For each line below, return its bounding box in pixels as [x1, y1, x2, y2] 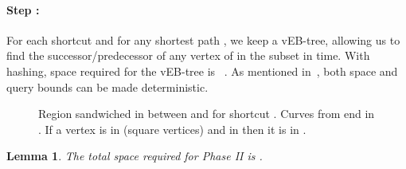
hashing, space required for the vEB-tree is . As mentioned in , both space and [6, 62, 398, 79]
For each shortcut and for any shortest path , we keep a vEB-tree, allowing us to [6, 31, 400, 48]
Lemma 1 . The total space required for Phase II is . [6, 147, 263, 164]
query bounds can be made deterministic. [6, 78, 209, 95]
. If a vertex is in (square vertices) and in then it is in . [38, 120, 306, 137]
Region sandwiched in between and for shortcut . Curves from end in [38, 105, 375, 122]
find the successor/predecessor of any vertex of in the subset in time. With [6, 47, 370, 64]
